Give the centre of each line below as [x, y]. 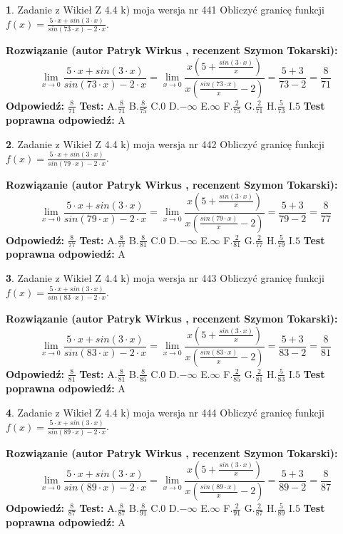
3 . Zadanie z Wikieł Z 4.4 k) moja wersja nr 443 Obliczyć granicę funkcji [165, 277]
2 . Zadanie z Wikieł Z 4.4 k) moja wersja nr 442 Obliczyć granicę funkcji [165, 143]
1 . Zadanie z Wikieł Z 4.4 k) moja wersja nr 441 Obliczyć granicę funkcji [165, 9]
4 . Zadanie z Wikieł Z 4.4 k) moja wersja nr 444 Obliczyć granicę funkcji [165, 412]
